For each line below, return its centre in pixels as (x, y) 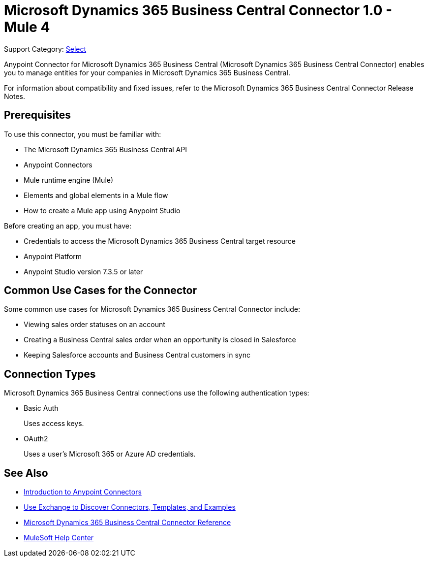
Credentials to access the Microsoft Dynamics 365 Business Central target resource (160, 241)
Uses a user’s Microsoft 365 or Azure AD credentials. (110, 454)
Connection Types (50, 374)
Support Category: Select (45, 49)
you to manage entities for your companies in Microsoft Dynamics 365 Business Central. (147, 72)
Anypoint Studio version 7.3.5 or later (83, 271)
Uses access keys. (54, 424)
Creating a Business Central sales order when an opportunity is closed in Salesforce (160, 340)
